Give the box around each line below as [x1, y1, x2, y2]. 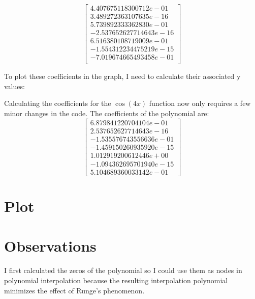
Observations [4, 235, 97, 256]
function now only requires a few [149, 98, 251, 108]
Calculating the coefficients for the [4, 98, 111, 108]
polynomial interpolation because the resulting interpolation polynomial [4, 275, 228, 285]
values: [4, 80, 25, 91]
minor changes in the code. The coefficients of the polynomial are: [4, 108, 209, 119]
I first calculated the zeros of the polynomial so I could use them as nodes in [4, 265, 242, 276]
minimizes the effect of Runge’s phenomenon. [4, 285, 145, 295]
